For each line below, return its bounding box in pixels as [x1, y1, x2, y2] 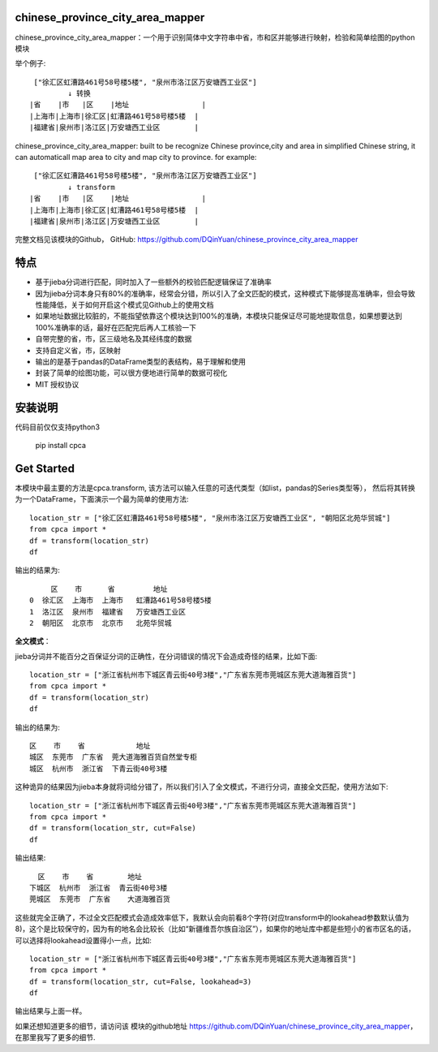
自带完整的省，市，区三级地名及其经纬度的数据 [35, 334, 192, 344]
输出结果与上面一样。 [15, 1007, 87, 1016]
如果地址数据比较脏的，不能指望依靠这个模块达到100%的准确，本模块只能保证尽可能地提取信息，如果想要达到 [35, 311, 403, 321]
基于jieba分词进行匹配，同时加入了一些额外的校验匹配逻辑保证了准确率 [35, 277, 272, 287]
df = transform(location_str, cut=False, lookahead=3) [29, 977, 252, 986]
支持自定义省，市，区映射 [35, 345, 121, 355]
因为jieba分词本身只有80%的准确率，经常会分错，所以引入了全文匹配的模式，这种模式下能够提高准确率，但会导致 [35, 288, 415, 298]
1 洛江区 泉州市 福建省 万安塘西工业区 [29, 607, 187, 616]
